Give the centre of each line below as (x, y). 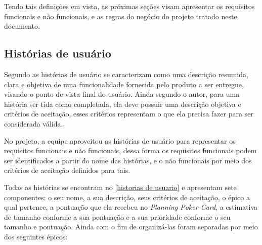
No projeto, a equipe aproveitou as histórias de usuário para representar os (120, 140)
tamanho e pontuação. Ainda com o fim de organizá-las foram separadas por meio (131, 227)
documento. (22, 26)
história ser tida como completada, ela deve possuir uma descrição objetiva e (123, 104)
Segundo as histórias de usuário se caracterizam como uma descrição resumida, (126, 74)
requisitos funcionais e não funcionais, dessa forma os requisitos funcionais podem (130, 150)
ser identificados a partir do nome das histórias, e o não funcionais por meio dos (128, 160)
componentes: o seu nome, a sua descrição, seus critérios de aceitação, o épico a (127, 197)
